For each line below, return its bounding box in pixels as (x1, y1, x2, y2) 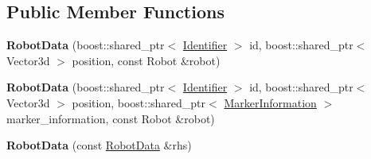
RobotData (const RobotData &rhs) (6, 137, 192, 153)
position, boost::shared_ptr (72, 94, 206, 111)
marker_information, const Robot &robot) (6, 110, 215, 126)
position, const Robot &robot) (72, 52, 221, 68)
